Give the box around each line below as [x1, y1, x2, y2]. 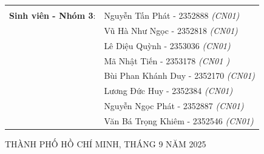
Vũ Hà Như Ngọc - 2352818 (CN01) [104, 24, 238, 36]
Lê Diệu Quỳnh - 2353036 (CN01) [104, 39, 231, 52]
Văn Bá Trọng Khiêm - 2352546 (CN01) [104, 114, 254, 127]
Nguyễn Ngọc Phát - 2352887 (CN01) [104, 99, 244, 112]
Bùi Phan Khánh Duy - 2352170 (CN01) [104, 69, 256, 82]
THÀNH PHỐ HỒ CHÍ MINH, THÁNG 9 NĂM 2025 [5, 138, 206, 150]
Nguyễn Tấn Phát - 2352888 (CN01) [104, 9, 240, 21]
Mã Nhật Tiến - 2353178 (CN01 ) [104, 54, 230, 67]
